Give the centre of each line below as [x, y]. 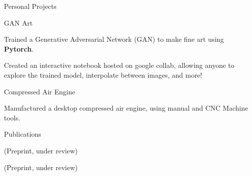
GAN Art [18, 22]
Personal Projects [30, 6]
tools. [12, 117]
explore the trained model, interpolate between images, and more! [103, 74]
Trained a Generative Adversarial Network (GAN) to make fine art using [114, 39]
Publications [23, 134]
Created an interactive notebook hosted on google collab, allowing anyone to [119, 65]
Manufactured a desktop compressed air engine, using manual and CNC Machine [126, 108]
